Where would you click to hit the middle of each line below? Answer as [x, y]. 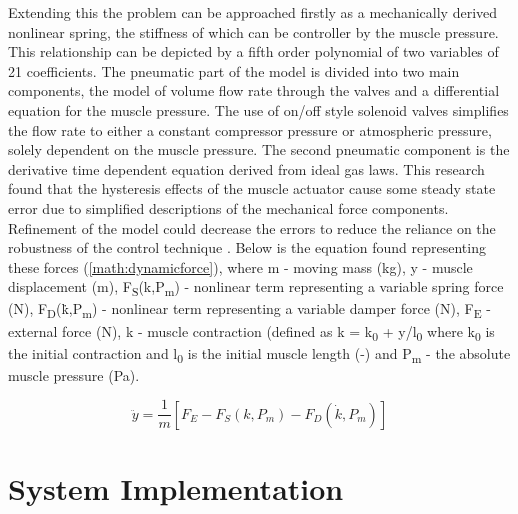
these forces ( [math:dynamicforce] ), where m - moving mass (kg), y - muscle [240, 266]
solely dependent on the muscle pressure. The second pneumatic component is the [259, 149]
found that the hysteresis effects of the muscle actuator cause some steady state [252, 188]
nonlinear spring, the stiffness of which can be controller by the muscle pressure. [253, 31]
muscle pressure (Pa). [74, 374]
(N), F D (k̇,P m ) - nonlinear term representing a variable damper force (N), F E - [249, 310]
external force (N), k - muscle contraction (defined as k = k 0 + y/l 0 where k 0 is [251, 332]
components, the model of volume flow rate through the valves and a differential [254, 90]
